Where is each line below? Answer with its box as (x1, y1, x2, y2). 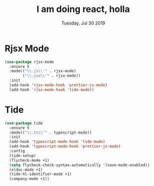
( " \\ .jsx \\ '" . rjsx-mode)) (22, 73, 81, 78)
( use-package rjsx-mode (4, 59, 54, 64)
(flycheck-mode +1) (9, 157, 50, 163)
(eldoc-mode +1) (9, 167, 43, 172)
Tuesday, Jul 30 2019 (61, 20, 106, 26)
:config (9, 148, 25, 153)
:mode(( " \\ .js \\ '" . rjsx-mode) (9, 68, 77, 73)
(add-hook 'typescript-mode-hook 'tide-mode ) (9, 139, 106, 144)
